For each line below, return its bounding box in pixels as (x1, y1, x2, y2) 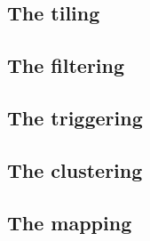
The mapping (7, 208, 132, 236)
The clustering (7, 156, 143, 183)
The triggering (7, 103, 143, 131)
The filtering (7, 52, 125, 79)
